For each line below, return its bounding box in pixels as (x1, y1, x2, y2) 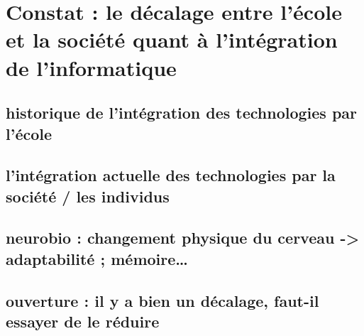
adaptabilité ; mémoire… (6, 247, 188, 269)
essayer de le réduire (6, 310, 160, 332)
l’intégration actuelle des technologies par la (6, 164, 336, 186)
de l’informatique (6, 53, 177, 82)
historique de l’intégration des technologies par (6, 102, 358, 124)
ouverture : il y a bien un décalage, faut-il (6, 289, 319, 311)
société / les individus (6, 185, 170, 207)
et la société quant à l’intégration (6, 25, 338, 54)
